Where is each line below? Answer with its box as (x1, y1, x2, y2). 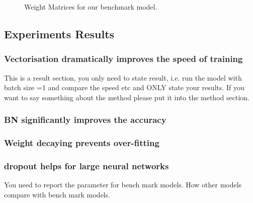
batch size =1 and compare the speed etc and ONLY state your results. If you (4, 82, 244, 93)
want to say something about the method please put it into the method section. (4, 92, 249, 102)
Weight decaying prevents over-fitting (4, 137, 159, 149)
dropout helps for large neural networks (4, 159, 169, 172)
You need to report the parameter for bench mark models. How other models (4, 179, 242, 190)
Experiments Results (4, 26, 115, 41)
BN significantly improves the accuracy (4, 113, 166, 126)
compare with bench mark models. (4, 189, 110, 199)
